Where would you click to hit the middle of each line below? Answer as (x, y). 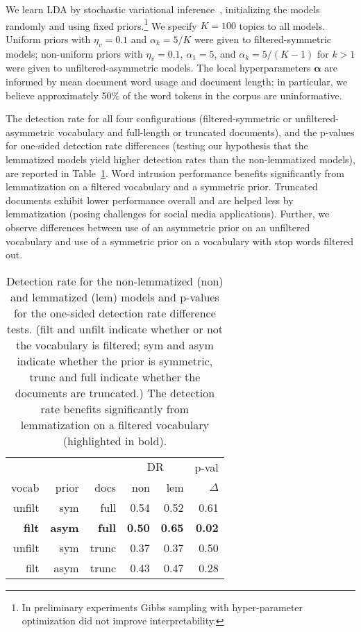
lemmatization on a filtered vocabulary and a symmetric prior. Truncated (162, 186)
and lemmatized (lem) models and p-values (115, 297)
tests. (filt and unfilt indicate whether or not (115, 329)
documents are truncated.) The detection (115, 392)
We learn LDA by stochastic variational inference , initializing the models (163, 9)
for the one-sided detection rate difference (115, 313)
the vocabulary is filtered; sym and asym (115, 344)
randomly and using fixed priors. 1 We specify (101, 24)
